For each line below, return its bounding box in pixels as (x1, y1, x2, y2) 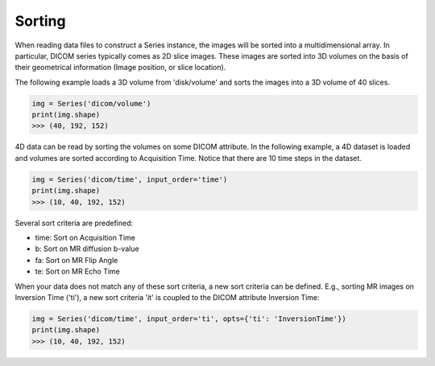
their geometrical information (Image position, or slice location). (14, 63, 226, 72)
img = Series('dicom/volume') (31, 99, 151, 108)
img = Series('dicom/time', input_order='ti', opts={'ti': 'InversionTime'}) (31, 314, 346, 323)
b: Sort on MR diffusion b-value (35, 244, 140, 253)
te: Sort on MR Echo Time (35, 266, 121, 277)
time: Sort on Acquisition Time (35, 233, 136, 242)
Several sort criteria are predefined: (14, 218, 133, 228)
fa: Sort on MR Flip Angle (35, 255, 118, 265)
